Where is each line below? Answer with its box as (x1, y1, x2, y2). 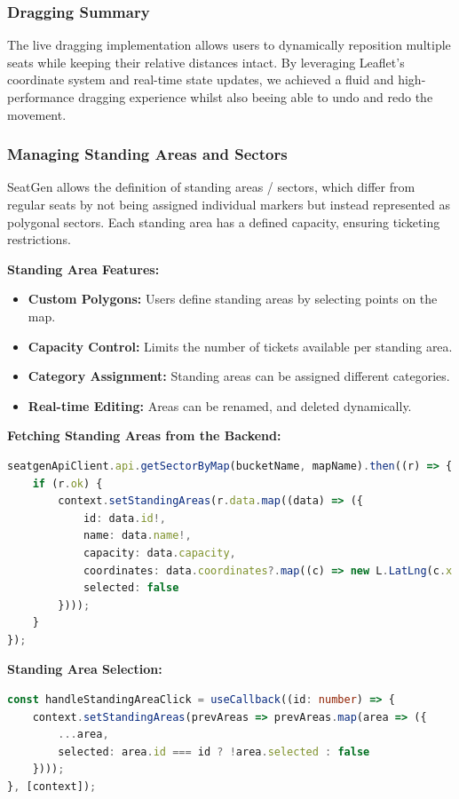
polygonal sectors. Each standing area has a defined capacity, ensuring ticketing (7, 212, 440, 231)
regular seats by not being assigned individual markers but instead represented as (7, 195, 451, 213)
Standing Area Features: (7, 259, 160, 278)
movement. (7, 105, 67, 123)
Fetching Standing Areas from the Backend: (7, 426, 281, 445)
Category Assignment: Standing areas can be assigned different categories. (28, 367, 450, 385)
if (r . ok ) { (32, 477, 103, 490)
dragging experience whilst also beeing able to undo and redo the (78, 88, 433, 106)
